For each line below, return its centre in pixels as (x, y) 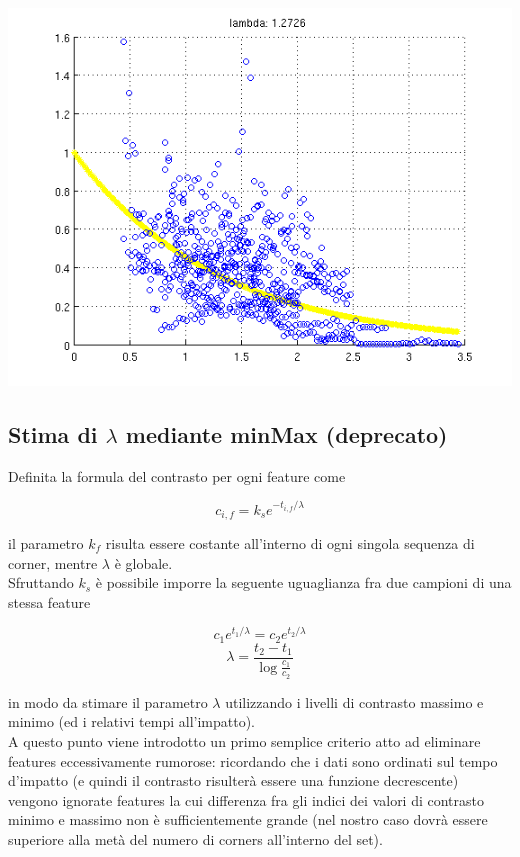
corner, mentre (53, 562)
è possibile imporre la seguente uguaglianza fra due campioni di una (303, 582)
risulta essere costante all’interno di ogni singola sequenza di (290, 542)
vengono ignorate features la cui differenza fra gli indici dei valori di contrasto (246, 799)
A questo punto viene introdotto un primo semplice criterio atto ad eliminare (244, 740)
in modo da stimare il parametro (108, 701)
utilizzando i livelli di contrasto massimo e (354, 701)
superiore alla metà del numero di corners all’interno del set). (195, 838)
